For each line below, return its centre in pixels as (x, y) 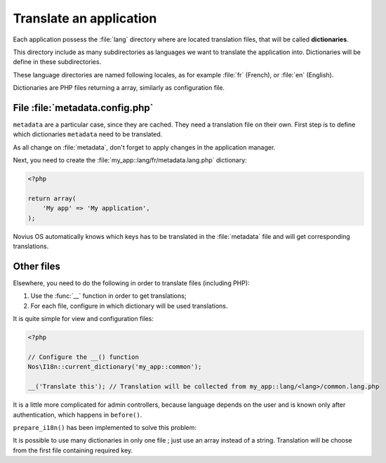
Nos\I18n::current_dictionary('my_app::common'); (115, 367)
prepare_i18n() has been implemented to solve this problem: (105, 427)
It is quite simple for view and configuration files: (84, 319)
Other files (37, 266)
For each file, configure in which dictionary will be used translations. (129, 306)
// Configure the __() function (84, 357)
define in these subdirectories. (57, 62)
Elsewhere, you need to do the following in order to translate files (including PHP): (131, 283)
